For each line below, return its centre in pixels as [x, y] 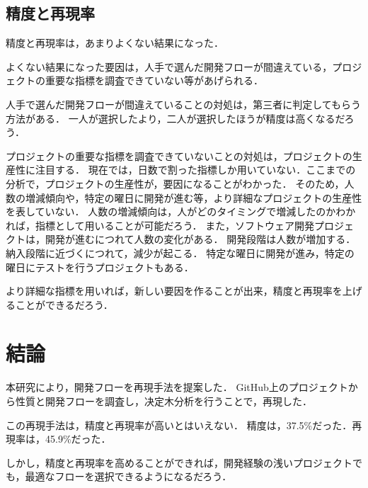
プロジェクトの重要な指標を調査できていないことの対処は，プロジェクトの [179, 155]
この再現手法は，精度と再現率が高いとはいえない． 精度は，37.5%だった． [179, 425]
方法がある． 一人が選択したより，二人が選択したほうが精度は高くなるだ [175, 118]
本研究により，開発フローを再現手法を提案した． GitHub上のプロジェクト [177, 387]
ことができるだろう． [64, 304]
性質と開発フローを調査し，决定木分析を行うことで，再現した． [164, 401]
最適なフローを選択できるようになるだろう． [128, 476]
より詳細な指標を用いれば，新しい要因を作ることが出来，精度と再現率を [174, 291]
